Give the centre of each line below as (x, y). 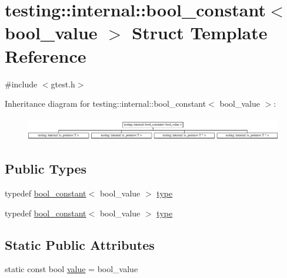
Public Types (46, 169)
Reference (46, 55)
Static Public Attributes (80, 244)
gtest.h (63, 84)
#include (21, 84)
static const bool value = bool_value (71, 269)
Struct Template (200, 33)
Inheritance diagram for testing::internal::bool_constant (106, 104)
